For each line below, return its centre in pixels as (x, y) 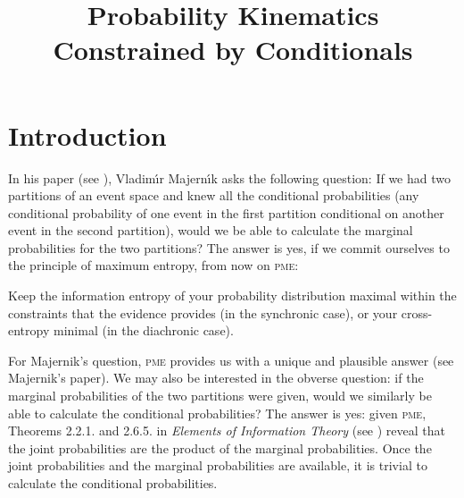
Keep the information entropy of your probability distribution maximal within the (232, 295)
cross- (417, 312)
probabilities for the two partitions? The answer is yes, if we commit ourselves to (229, 247)
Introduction (87, 135)
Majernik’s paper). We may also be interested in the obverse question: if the (216, 378)
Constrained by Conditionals (233, 50)
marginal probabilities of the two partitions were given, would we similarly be (220, 396)
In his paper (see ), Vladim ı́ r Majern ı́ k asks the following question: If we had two (229, 177)
